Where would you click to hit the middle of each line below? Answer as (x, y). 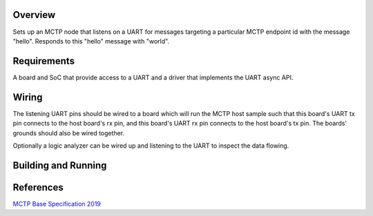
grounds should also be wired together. (68, 133)
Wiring (28, 97)
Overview (34, 15)
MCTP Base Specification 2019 (57, 204)
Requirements (44, 61)
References (38, 187)
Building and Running (60, 165)
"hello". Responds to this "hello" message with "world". (91, 41)
